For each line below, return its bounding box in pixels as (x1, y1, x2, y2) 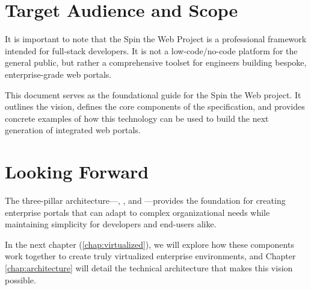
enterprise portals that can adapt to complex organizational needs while (5, 206, 270, 218)
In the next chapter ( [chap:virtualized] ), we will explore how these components (5, 238, 294, 250)
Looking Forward (5, 159, 149, 184)
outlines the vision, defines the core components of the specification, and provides (5, 100, 305, 113)
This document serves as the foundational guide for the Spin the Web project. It (5, 88, 301, 101)
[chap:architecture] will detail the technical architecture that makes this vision (5, 261, 293, 274)
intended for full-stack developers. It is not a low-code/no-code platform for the (5, 44, 298, 57)
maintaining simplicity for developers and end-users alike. (5, 218, 217, 230)
